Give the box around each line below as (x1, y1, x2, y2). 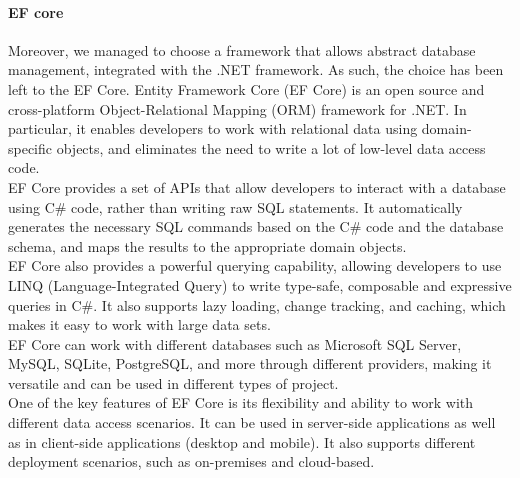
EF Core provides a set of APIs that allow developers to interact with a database (8, 176, 506, 197)
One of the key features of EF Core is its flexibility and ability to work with (8, 392, 474, 413)
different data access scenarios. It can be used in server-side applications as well (8, 412, 496, 433)
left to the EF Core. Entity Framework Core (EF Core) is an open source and (8, 78, 485, 99)
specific (8, 137, 53, 158)
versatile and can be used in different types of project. (8, 372, 339, 393)
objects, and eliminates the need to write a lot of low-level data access (56, 137, 486, 158)
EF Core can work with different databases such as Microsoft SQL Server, (8, 333, 462, 354)
